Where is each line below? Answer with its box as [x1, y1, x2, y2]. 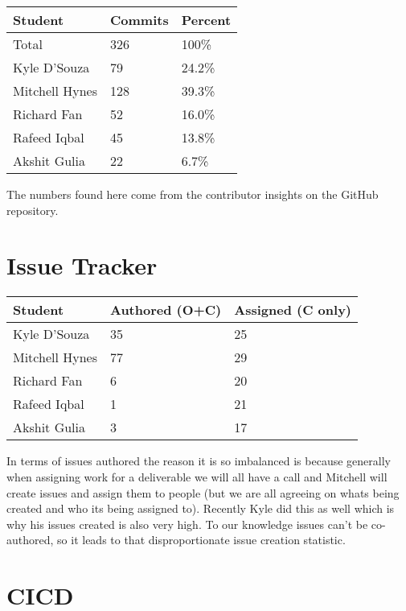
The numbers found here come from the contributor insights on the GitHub [6, 186, 379, 202]
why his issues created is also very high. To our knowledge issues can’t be [6, 515, 368, 532]
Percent [181, 10, 232, 29]
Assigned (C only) [234, 300, 351, 320]
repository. [6, 201, 59, 218]
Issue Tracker [6, 249, 158, 282]
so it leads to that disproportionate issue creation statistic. [57, 531, 346, 548]
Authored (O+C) [109, 300, 222, 320]
